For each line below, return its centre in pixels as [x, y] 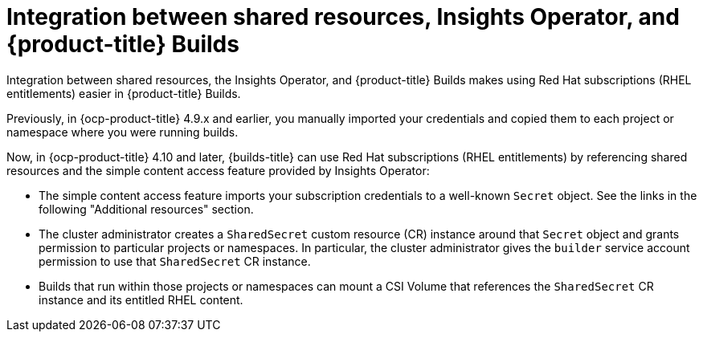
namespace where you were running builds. [123, 132]
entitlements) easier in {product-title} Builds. [124, 93]
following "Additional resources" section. [146, 209]
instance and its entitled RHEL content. [141, 299]
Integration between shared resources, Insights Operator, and [343, 17]
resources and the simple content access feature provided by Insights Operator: [218, 170]
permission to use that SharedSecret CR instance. [175, 261]
